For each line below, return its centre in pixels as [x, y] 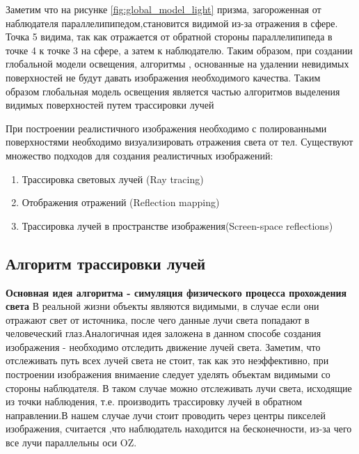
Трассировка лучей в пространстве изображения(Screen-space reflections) [177, 225]
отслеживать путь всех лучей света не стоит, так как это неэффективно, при [167, 360]
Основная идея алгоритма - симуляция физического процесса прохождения [176, 292]
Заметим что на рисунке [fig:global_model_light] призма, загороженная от [163, 9]
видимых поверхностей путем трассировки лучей [110, 105]
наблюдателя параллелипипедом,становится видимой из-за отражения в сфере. [172, 23]
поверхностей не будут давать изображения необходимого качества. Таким [163, 77]
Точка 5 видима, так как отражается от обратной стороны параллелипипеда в [169, 37]
